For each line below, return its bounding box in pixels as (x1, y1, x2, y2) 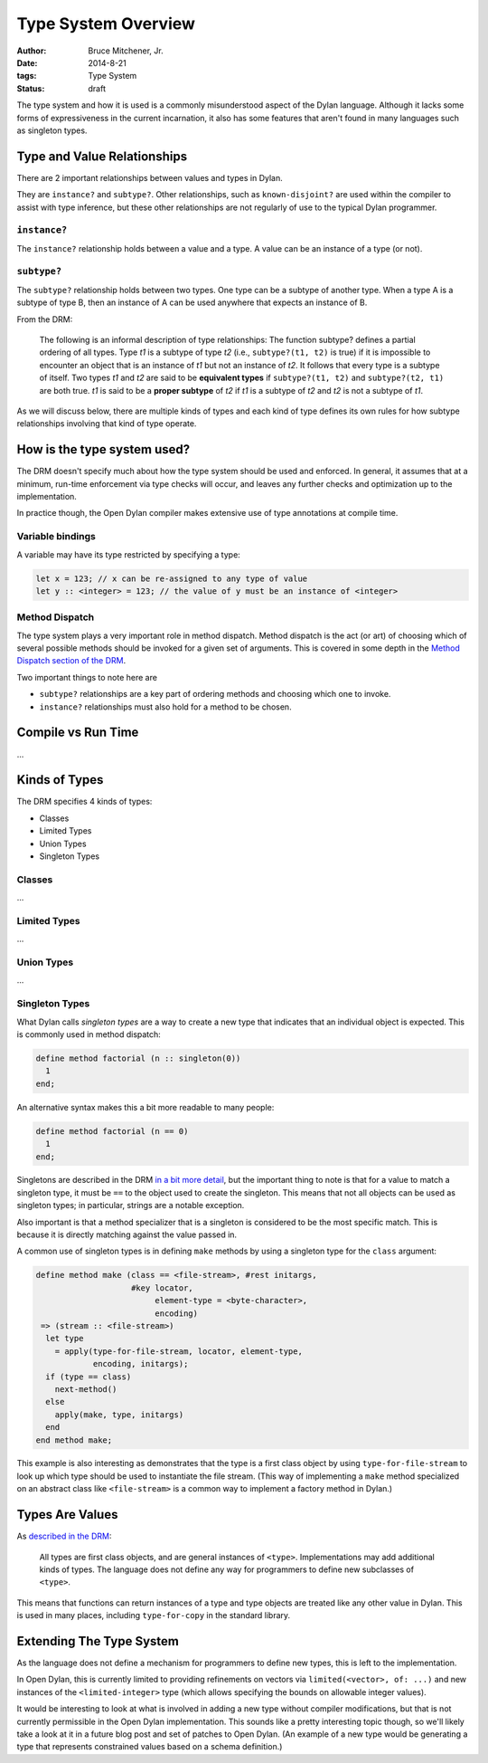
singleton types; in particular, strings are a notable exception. (16, 1200, 245, 1211)
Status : (16, 82, 45, 94)
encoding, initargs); (92, 1358, 189, 1369)
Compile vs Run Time (16, 725, 139, 740)
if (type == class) (45, 1371, 132, 1382)
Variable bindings (16, 530, 97, 543)
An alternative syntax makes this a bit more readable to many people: (16, 1101, 275, 1112)
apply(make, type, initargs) (54, 1409, 184, 1420)
